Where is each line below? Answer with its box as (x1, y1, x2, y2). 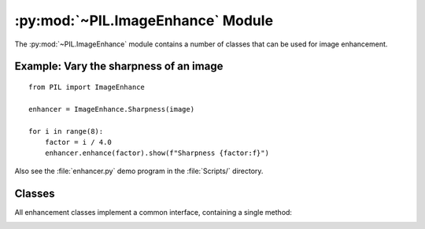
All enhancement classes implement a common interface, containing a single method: (14, 207, 293, 216)
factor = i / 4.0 (44, 138, 112, 146)
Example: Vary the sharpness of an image (14, 60, 224, 73)
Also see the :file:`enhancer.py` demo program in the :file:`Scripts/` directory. (14, 166, 264, 175)
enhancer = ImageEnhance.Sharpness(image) (28, 105, 195, 113)
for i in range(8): (28, 127, 104, 135)
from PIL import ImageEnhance (28, 83, 146, 91)
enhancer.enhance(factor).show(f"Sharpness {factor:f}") (44, 149, 269, 157)
